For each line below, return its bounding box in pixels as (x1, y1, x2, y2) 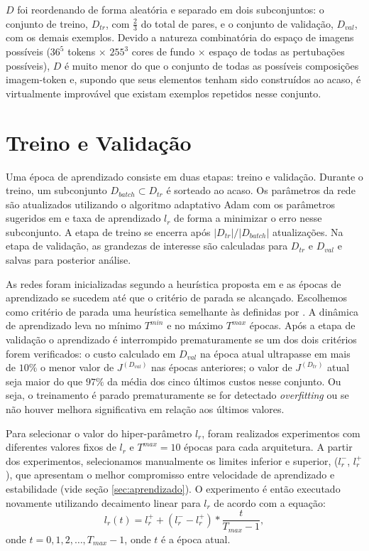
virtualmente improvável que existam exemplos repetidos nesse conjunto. (6, 85, 321, 100)
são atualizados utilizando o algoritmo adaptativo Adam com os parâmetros (6, 196, 335, 211)
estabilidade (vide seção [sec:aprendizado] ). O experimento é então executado (6, 481, 341, 496)
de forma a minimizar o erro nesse (174, 210, 322, 225)
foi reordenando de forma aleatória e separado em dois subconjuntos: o (17, 2, 324, 16)
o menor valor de (40, 360, 114, 375)
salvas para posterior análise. (6, 252, 131, 267)
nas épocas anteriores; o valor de (151, 360, 292, 375)
